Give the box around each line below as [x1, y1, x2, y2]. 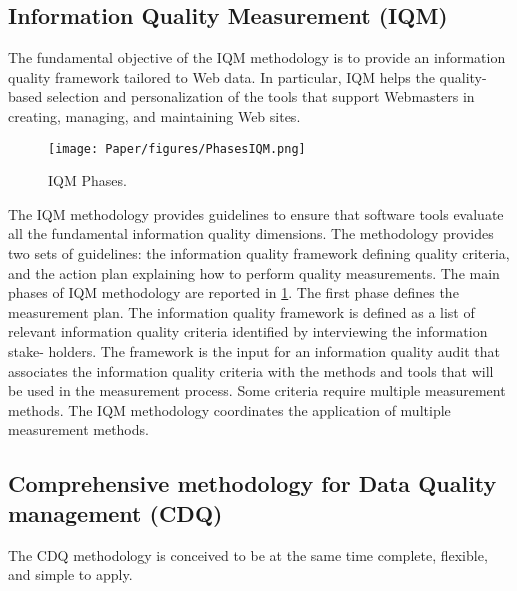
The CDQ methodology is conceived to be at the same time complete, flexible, [8, 544, 488, 565]
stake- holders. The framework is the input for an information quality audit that [8, 340, 501, 361]
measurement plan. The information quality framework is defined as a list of [8, 301, 475, 322]
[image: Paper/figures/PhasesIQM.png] [48, 141, 306, 156]
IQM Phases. [48, 170, 127, 191]
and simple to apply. [8, 564, 133, 585]
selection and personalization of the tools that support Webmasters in [46, 86, 475, 107]
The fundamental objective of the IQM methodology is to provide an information [8, 47, 506, 68]
